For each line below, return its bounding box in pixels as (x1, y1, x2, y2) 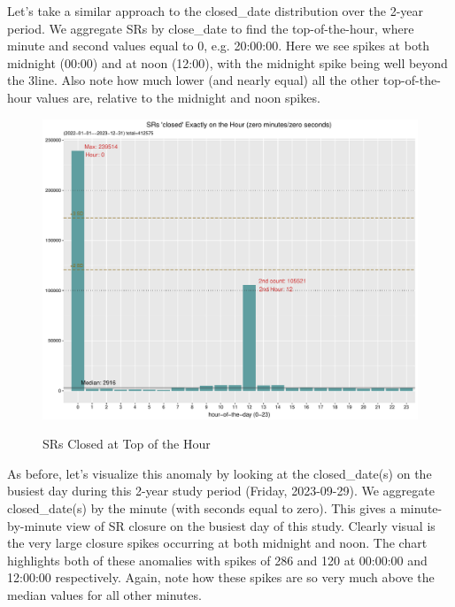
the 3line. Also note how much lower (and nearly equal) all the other (7, 71, 380, 89)
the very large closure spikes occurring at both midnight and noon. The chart (7, 534, 428, 552)
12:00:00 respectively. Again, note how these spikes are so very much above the (7, 568, 435, 587)
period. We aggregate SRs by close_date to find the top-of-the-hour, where (7, 19, 414, 37)
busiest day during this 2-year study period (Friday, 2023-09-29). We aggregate (7, 481, 435, 500)
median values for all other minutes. (7, 586, 202, 604)
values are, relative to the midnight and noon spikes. (35, 88, 320, 106)
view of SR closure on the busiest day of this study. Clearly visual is (66, 516, 436, 534)
